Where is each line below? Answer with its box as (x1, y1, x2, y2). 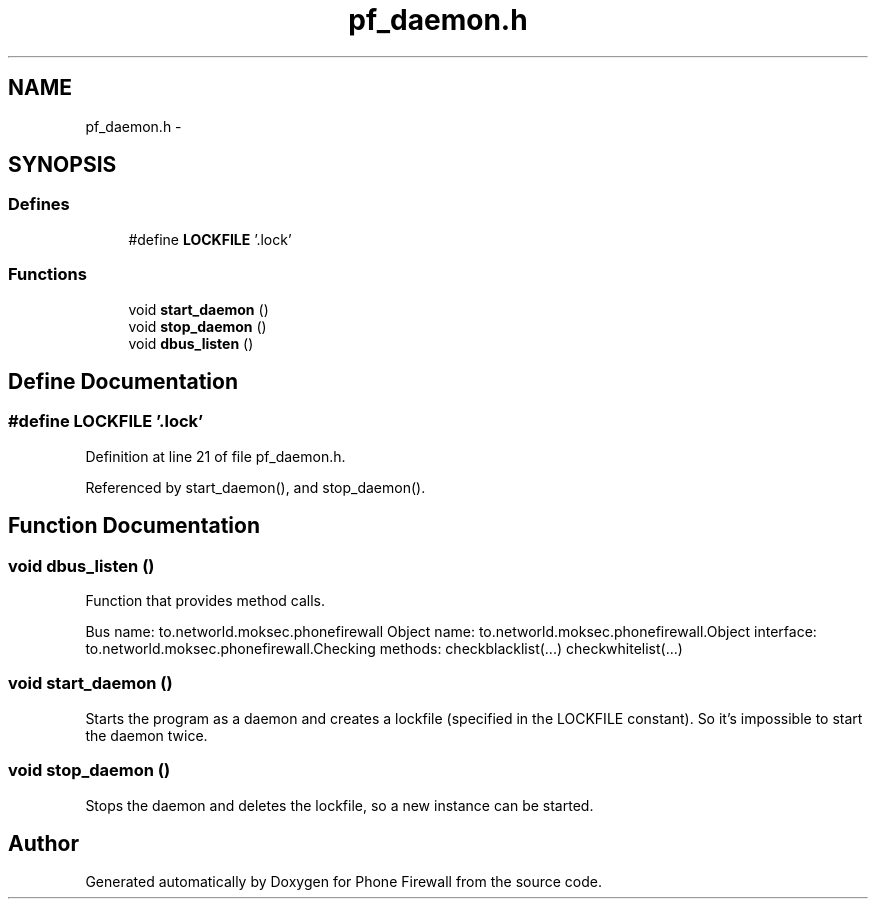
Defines (8, 194, 70, 215)
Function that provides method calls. (85, 592, 325, 609)
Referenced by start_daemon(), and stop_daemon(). (85, 478, 426, 496)
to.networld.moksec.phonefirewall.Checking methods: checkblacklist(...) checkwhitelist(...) (85, 640, 683, 657)
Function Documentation (8, 513, 260, 539)
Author (8, 830, 79, 856)
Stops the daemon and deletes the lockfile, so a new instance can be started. (85, 796, 594, 814)
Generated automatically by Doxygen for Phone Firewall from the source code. (85, 873, 603, 891)
